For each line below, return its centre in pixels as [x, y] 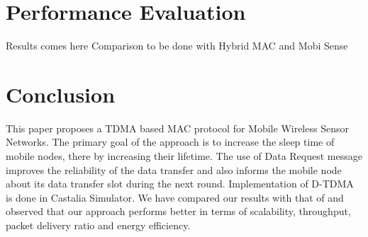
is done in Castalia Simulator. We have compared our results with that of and [175, 197]
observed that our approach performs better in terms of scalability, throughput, [178, 211]
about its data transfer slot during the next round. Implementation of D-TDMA [180, 184]
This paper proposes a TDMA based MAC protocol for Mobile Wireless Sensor [177, 128]
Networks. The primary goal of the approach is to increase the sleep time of [170, 142]
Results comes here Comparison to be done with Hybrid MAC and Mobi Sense [177, 46]
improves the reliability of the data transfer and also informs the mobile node [174, 169]
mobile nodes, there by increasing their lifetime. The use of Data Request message [184, 156]
